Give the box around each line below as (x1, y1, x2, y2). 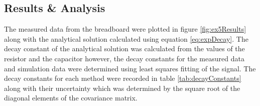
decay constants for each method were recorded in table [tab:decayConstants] (4, 73, 241, 83)
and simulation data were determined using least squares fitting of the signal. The (4, 63, 256, 73)
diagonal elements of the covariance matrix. (4, 92, 138, 103)
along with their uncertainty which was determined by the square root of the (4, 82, 240, 93)
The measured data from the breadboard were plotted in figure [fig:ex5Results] (4, 24, 246, 34)
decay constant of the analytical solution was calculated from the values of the (4, 43, 245, 54)
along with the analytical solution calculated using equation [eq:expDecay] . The (4, 33, 248, 44)
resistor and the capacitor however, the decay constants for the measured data (4, 53, 244, 63)
